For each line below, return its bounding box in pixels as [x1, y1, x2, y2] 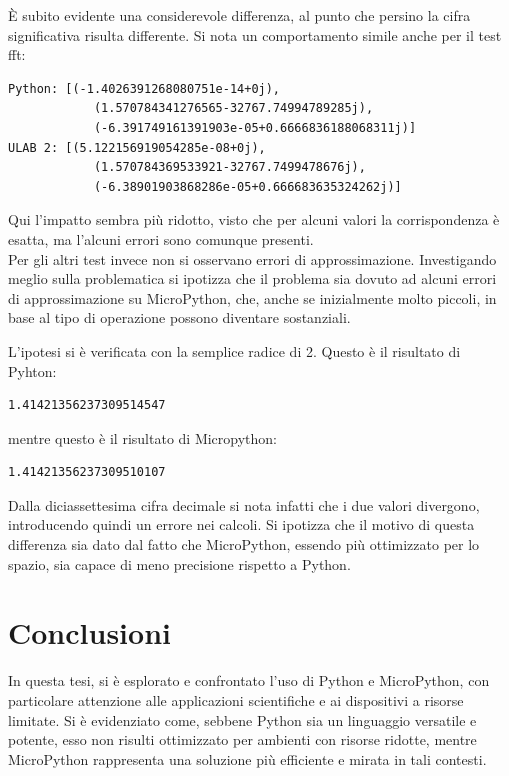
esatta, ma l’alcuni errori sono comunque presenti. [8, 228, 314, 249]
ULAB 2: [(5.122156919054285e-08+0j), [8, 140, 266, 155]
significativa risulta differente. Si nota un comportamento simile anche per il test [8, 24, 502, 45]
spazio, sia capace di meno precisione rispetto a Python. [8, 553, 351, 574]
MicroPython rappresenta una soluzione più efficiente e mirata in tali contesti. [8, 748, 487, 769]
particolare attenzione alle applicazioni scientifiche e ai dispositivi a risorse [8, 689, 464, 710]
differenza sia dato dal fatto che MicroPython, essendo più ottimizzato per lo [8, 534, 480, 555]
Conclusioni [8, 612, 171, 653]
